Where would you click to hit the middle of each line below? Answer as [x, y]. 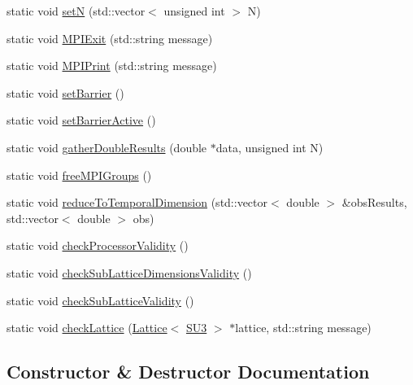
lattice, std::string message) [303, 328]
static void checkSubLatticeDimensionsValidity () [129, 272]
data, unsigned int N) [270, 147]
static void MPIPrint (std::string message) [112, 66]
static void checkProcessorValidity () [98, 245]
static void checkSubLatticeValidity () [100, 300]
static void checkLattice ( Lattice [87, 328]
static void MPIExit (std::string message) [110, 38]
